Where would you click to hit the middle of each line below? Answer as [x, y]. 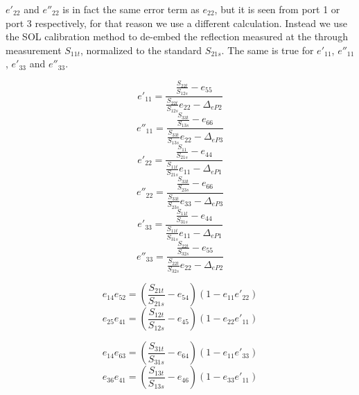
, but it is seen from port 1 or [277, 9]
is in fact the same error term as [131, 9]
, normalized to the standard [141, 50]
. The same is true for [268, 50]
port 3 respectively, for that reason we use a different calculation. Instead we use [176, 23]
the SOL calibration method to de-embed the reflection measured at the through [177, 36]
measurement [34, 50]
